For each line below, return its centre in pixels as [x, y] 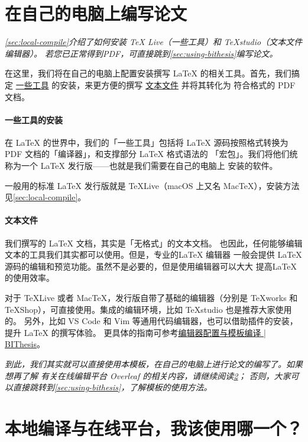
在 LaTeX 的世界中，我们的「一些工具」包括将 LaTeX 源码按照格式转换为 [147, 142]
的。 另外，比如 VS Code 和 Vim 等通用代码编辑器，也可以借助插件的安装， [151, 321]
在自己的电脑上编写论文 [96, 13]
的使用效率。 [30, 278]
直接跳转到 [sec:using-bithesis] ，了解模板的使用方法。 [112, 387]
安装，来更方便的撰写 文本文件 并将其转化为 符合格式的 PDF [178, 84]
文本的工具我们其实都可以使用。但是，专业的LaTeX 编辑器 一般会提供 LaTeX [153, 254]
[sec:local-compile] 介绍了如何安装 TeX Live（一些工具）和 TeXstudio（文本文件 [154, 42]
